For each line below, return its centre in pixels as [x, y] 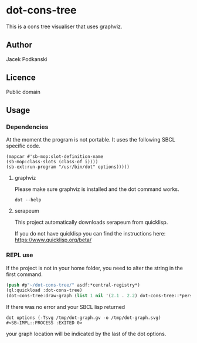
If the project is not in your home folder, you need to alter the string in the [95, 268]
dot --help [28, 200]
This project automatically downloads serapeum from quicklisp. [91, 222]
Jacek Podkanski [27, 59]
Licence [21, 78]
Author [19, 45]
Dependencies [27, 127]
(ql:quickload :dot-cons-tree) [44, 290]
